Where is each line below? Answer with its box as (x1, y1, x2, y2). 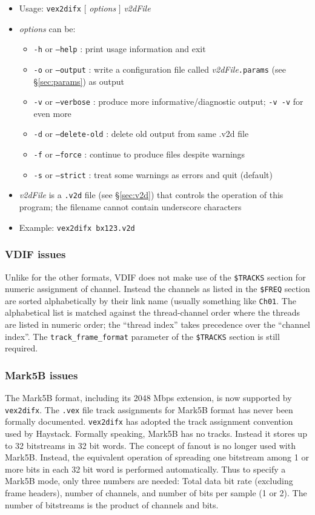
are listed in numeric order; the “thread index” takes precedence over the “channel (5, 318, 310, 331)
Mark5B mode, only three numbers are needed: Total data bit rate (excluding (5, 474, 293, 487)
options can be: (19, 22, 76, 35)
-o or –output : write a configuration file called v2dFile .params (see (33, 62, 287, 75)
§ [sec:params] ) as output (33, 75, 124, 87)
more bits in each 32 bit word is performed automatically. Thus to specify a (5, 462, 286, 475)
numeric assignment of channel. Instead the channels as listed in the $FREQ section (5, 282, 310, 295)
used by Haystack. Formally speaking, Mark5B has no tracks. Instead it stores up (5, 427, 307, 440)
